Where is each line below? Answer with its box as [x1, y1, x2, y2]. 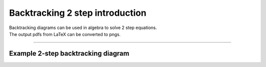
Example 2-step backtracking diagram [9, 49, 130, 58]
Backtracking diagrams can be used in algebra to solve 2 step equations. [9, 25, 157, 31]
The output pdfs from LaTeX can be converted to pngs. [9, 31, 121, 37]
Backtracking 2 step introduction [9, 7, 147, 18]
